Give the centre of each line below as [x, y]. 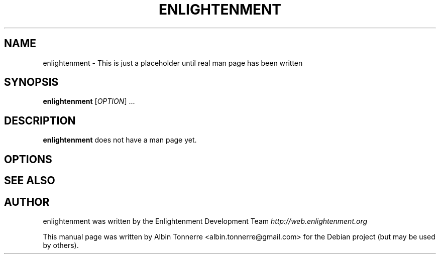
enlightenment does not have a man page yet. [120, 140]
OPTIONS [28, 159]
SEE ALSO [30, 181]
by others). [61, 245]
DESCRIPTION [40, 120]
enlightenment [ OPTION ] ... [89, 101]
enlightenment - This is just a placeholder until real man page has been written [173, 63]
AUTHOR [27, 202]
